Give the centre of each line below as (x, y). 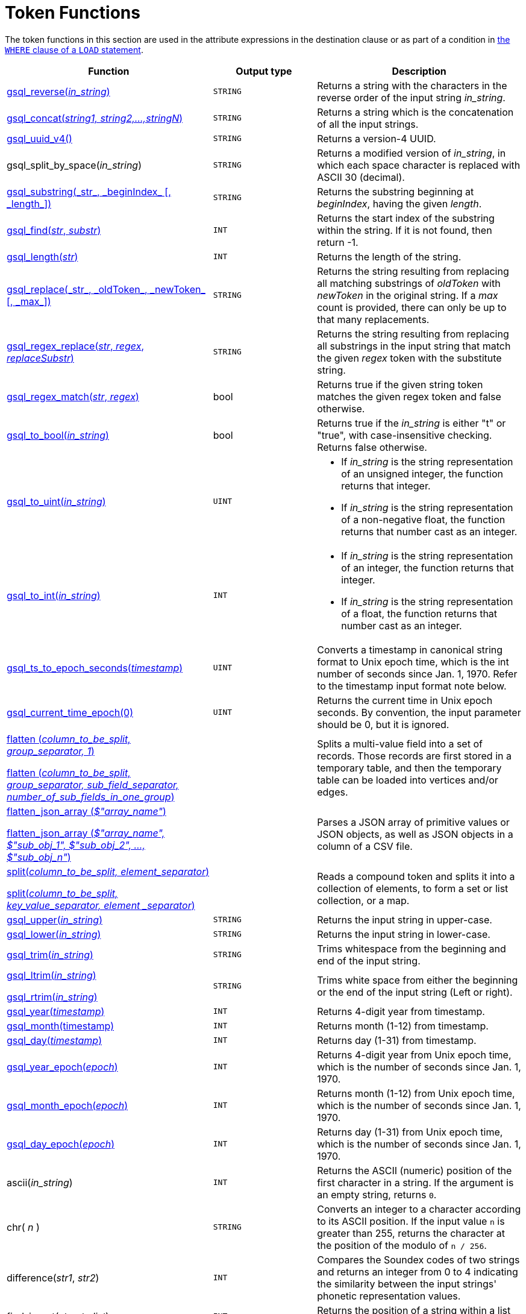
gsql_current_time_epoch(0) (70, 712)
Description (419, 71)
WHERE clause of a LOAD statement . (74, 49)
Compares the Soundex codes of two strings (418, 1259)
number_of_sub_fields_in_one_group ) (91, 797)
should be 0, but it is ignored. (383, 724)
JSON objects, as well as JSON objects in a (415, 834)
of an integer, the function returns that (427, 567)
